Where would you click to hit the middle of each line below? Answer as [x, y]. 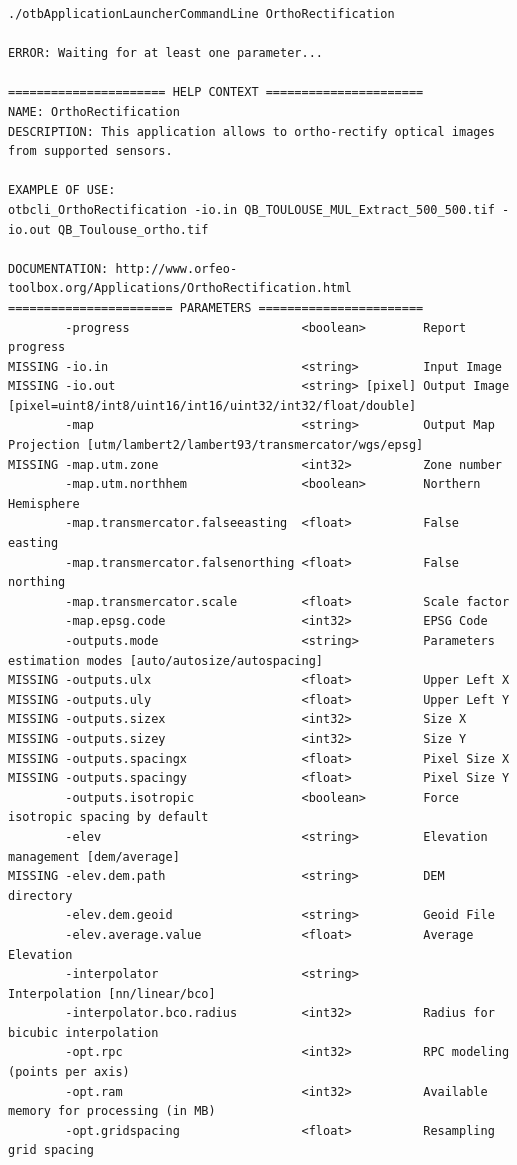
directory [40, 895]
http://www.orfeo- [176, 268]
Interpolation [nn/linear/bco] [112, 993]
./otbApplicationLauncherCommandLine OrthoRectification [201, 14]
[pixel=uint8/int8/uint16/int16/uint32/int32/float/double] [212, 405]
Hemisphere [44, 503]
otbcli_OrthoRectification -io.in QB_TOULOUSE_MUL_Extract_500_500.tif [251, 209]
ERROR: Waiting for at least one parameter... [165, 53]
